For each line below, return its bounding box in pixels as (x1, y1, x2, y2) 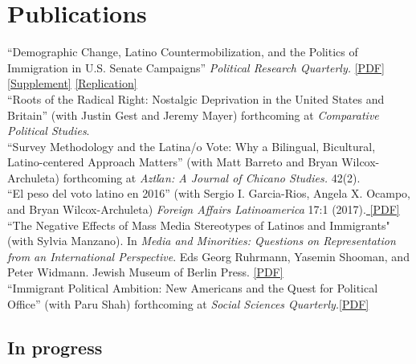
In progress (7, 334, 103, 359)
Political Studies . (7, 122, 90, 139)
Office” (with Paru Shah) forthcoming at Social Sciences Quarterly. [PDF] (7, 295, 369, 312)
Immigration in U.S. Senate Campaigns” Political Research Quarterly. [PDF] (7, 59, 385, 76)
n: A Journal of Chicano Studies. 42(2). (165, 169, 361, 186)
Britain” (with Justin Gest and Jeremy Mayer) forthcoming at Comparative (7, 106, 379, 123)
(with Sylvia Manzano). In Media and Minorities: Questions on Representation (7, 232, 396, 249)
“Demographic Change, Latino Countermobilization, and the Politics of (7, 43, 358, 60)
